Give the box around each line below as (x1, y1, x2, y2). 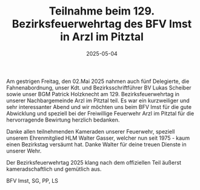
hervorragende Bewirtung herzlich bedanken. (6, 116, 120, 123)
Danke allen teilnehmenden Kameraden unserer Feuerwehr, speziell (6, 128, 175, 135)
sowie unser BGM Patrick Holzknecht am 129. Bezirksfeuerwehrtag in (6, 90, 180, 97)
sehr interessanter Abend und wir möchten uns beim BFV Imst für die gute (6, 103, 192, 110)
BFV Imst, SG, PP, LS (6, 177, 59, 184)
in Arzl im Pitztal (59, 30, 144, 44)
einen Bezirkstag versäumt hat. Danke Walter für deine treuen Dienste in (6, 140, 187, 148)
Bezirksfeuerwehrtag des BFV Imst (12, 17, 192, 31)
